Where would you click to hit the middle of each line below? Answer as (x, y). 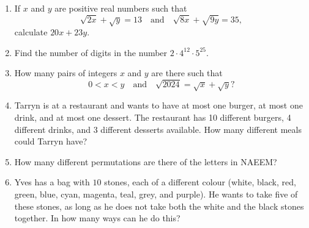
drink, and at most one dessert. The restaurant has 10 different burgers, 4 (153, 117)
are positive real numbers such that (121, 8)
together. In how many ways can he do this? (97, 218)
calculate (31, 32)
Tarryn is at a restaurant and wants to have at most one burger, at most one (158, 105)
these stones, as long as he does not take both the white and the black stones (159, 206)
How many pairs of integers (66, 73)
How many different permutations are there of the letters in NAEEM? (146, 161)
